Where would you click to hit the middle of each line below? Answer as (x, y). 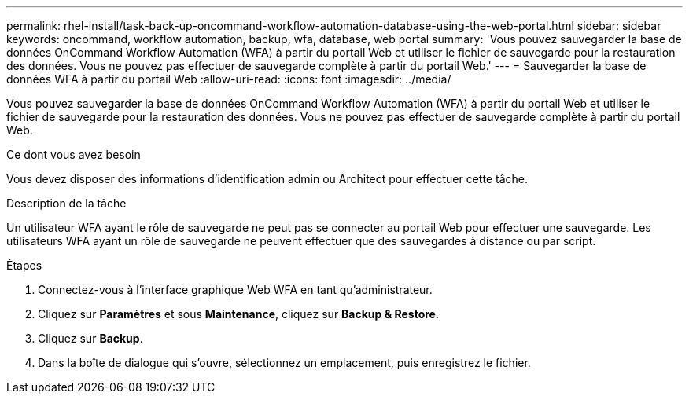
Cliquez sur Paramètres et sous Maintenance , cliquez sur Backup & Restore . (238, 314)
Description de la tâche (66, 203)
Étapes (24, 265)
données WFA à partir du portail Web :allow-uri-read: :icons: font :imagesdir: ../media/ (229, 79)
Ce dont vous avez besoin (74, 154)
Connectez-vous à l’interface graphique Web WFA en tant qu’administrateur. (235, 290)
